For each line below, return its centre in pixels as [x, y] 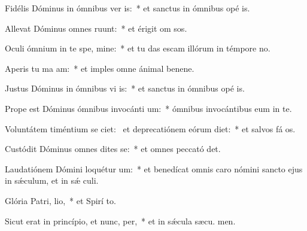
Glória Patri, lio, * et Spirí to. [60, 200]
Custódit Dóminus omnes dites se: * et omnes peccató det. [113, 149]
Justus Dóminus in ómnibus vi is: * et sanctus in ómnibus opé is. [125, 88]
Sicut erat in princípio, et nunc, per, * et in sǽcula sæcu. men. [120, 221]
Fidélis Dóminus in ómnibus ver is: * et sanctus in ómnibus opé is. [127, 8]
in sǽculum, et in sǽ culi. [52, 180]
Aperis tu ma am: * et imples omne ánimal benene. [100, 68]
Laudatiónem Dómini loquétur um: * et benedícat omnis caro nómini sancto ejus [154, 168]
